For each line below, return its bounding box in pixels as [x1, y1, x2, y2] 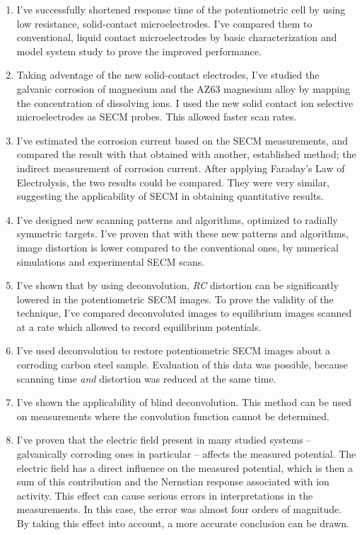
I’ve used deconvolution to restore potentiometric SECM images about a [16, 343, 330, 358]
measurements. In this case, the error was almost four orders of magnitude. [16, 502, 342, 517]
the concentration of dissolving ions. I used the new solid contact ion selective [16, 95, 354, 110]
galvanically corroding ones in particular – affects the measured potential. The [16, 446, 356, 461]
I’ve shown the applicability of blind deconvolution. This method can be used [16, 395, 351, 410]
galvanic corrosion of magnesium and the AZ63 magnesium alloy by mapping [16, 81, 351, 96]
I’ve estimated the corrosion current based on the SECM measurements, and [16, 133, 348, 147]
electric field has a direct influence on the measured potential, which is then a [16, 460, 353, 475]
